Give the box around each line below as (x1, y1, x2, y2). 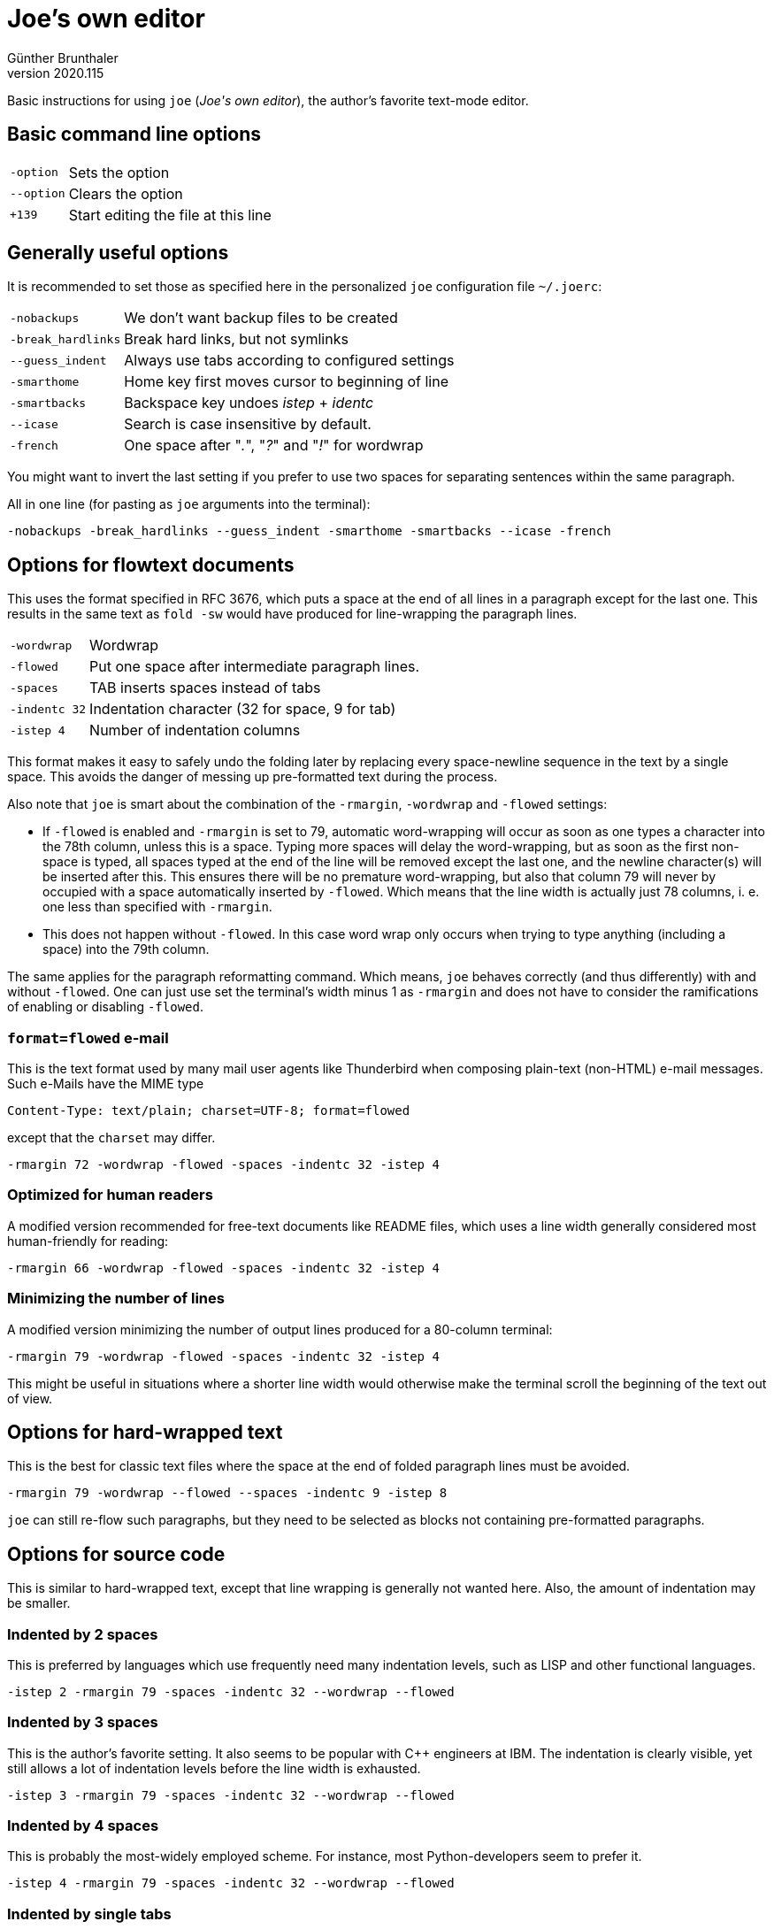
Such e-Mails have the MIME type (7, 1076, 204, 1092)
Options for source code (7, 1542, 226, 1565)
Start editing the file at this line (68, 205, 272, 224)
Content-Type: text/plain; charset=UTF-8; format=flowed (7, 1103, 410, 1118)
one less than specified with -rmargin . (42, 899, 272, 915)
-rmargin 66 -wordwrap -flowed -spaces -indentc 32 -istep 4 (7, 1260, 440, 1275)
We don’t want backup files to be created (124, 309, 398, 327)
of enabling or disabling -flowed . (7, 999, 203, 1015)
